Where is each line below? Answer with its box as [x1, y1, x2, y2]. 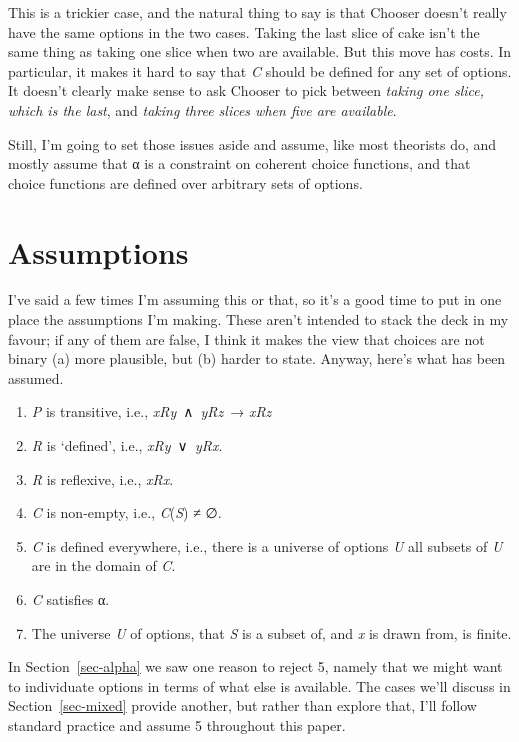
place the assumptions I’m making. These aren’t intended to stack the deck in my [8, 309, 509, 330]
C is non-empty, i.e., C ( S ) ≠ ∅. [31, 502, 222, 523]
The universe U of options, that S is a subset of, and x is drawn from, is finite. [31, 622, 512, 643]
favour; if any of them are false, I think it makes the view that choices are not [8, 328, 485, 349]
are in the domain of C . [31, 555, 176, 576]
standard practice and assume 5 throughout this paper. [8, 714, 346, 735]
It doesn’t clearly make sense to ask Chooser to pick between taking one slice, [8, 80, 485, 101]
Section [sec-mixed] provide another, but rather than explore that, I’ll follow [8, 695, 477, 716]
